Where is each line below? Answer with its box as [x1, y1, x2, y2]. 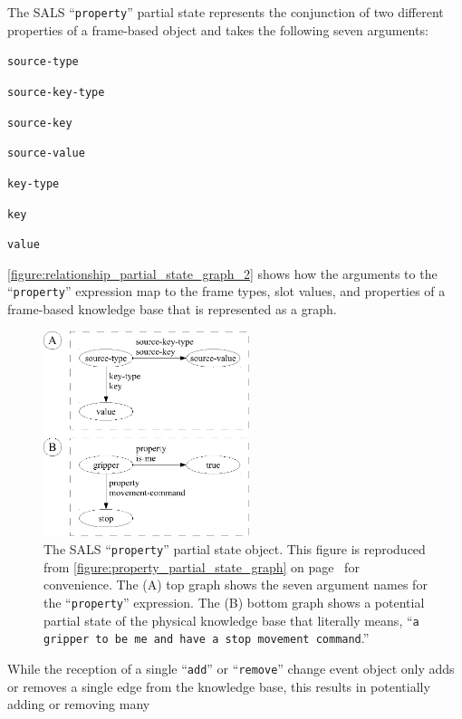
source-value [7, 147, 85, 160]
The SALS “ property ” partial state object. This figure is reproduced [43, 540, 426, 559]
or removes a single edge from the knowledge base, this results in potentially [7, 676, 430, 695]
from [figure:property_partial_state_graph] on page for [43, 557, 360, 576]
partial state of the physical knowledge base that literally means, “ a [43, 610, 419, 629]
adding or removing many [7, 695, 150, 714]
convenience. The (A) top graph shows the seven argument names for [43, 575, 428, 594]
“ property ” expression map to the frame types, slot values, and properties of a [7, 282, 446, 301]
